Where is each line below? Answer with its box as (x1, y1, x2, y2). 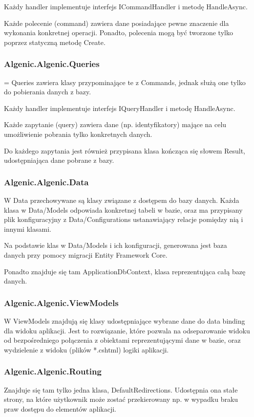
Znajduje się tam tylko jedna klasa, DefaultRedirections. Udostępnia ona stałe (4, 384, 238, 395)
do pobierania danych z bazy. (4, 87, 91, 97)
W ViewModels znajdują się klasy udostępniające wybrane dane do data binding (4, 315, 245, 326)
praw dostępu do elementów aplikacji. (4, 403, 116, 414)
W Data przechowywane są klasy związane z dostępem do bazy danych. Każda (4, 195, 239, 205)
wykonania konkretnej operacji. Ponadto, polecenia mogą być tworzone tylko (4, 27, 233, 38)
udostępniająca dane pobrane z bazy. (4, 155, 114, 165)
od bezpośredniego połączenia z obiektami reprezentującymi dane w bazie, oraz (4, 335, 241, 345)
